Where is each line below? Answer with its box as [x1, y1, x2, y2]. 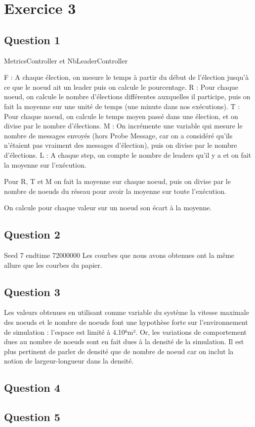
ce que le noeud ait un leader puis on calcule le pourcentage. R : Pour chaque [4, 81, 238, 92]
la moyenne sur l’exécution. [4, 159, 86, 170]
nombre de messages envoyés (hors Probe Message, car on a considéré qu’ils [4, 130, 233, 140]
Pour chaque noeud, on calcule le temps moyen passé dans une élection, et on [4, 111, 238, 121]
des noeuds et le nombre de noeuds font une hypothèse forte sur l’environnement [4, 317, 248, 327]
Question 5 [4, 409, 60, 425]
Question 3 [4, 284, 60, 299]
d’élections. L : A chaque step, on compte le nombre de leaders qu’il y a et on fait [4, 149, 252, 160]
